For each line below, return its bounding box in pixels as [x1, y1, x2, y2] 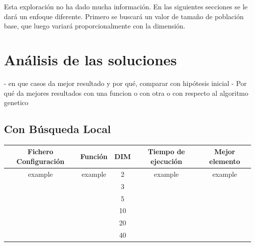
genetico [4, 97, 28, 108]
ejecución [150, 156, 182, 166]
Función [80, 151, 108, 162]
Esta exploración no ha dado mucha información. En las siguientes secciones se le [4, 1, 248, 11]
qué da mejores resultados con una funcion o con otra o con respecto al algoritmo [4, 87, 249, 98]
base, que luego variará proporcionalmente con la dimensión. [4, 21, 185, 31]
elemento [209, 156, 240, 166]
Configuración [16, 156, 65, 166]
